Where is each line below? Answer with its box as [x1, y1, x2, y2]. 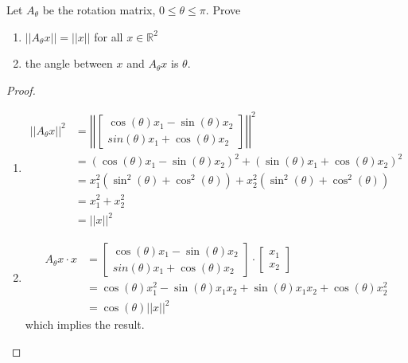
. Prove [205, 2, 241, 18]
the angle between [25, 55, 113, 72]
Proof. [6, 81, 36, 98]
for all [94, 28, 123, 45]
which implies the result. [25, 316, 145, 333]
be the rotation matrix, [42, 2, 156, 18]
